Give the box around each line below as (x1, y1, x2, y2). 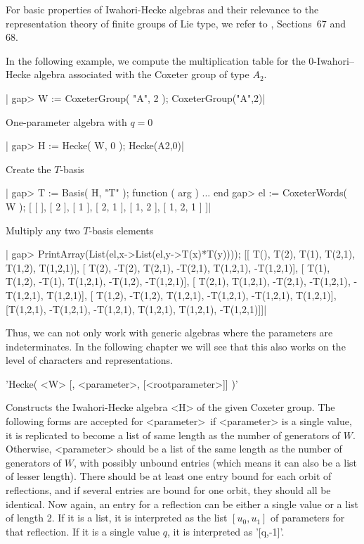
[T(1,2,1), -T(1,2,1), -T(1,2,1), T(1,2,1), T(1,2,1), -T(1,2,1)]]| (6, 301, 267, 316)
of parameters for (271, 510, 345, 525)
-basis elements (89, 222, 154, 237)
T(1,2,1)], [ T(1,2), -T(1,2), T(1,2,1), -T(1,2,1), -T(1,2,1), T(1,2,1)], (46, 287, 337, 302)
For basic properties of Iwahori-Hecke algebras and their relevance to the (6, 2, 319, 16)
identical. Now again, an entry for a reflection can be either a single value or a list (6, 496, 358, 511)
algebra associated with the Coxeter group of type (34, 67, 249, 82)
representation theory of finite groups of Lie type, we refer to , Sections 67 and (6, 15, 346, 30)
